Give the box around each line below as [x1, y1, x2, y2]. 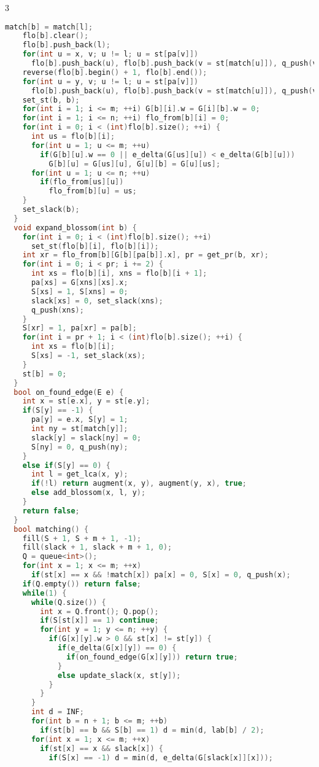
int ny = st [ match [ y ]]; [31, 424, 128, 434]
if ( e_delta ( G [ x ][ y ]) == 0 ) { [57, 644, 177, 653]
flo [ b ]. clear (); [22, 31, 89, 41]
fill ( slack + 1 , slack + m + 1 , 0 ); [22, 543, 172, 552]
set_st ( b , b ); [22, 95, 80, 104]
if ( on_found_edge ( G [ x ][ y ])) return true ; [66, 652, 238, 661]
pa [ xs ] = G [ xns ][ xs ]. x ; [31, 278, 128, 287]
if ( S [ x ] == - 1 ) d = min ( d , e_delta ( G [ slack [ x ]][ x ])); [48, 753, 274, 762]
